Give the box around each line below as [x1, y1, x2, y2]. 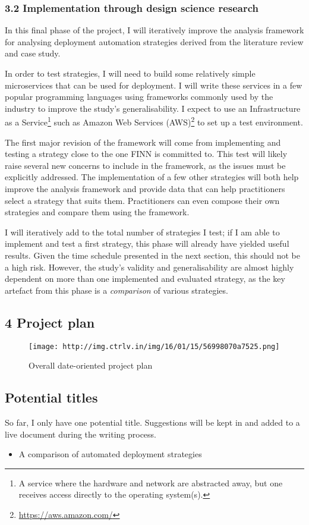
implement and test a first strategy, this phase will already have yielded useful [5, 237, 289, 250]
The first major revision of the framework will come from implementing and [5, 136, 281, 148]
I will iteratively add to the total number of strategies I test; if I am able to [5, 225, 280, 238]
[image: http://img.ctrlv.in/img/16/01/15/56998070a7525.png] [29, 342, 280, 351]
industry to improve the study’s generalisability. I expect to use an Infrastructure [5, 102, 301, 114]
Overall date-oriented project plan [29, 359, 153, 372]
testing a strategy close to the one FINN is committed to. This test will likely [5, 147, 288, 160]
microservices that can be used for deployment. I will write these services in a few [5, 78, 302, 91]
